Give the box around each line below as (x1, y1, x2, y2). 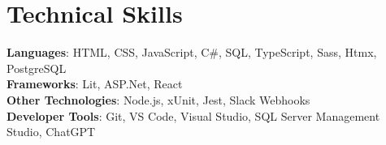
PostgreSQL (7, 59, 67, 76)
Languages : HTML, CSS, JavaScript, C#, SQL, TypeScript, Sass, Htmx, (7, 44, 377, 61)
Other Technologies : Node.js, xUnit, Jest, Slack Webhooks (7, 91, 310, 108)
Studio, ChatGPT (7, 123, 96, 140)
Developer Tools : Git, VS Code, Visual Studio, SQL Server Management (7, 107, 380, 124)
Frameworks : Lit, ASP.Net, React (7, 75, 183, 92)
